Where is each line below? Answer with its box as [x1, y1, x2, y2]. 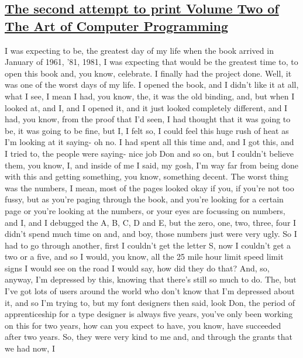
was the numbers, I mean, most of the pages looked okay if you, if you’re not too [5, 181, 294, 194]
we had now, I [5, 342, 55, 354]
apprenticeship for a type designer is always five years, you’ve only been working [5, 308, 293, 320]
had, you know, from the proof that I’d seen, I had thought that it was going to [5, 113, 291, 125]
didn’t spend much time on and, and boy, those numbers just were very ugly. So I [5, 228, 297, 240]
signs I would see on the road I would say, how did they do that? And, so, [5, 261, 270, 274]
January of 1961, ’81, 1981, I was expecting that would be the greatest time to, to [5, 56, 298, 68]
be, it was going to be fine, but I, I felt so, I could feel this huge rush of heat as [5, 124, 289, 136]
